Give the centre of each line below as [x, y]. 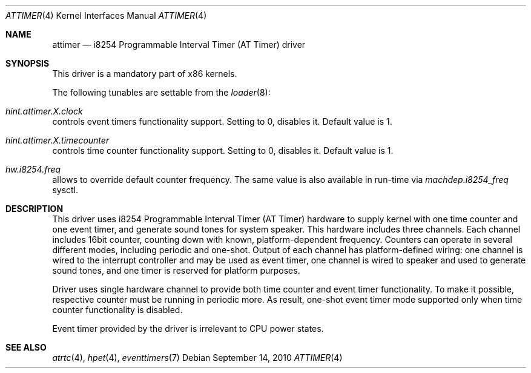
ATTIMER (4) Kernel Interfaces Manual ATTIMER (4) [106, 15]
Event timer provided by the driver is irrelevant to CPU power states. [188, 328]
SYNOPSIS [28, 63]
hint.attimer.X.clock [44, 111]
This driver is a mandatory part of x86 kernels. [145, 74]
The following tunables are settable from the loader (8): [161, 92]
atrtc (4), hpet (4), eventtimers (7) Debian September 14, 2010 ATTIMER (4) [197, 358]
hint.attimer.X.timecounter [58, 140]
